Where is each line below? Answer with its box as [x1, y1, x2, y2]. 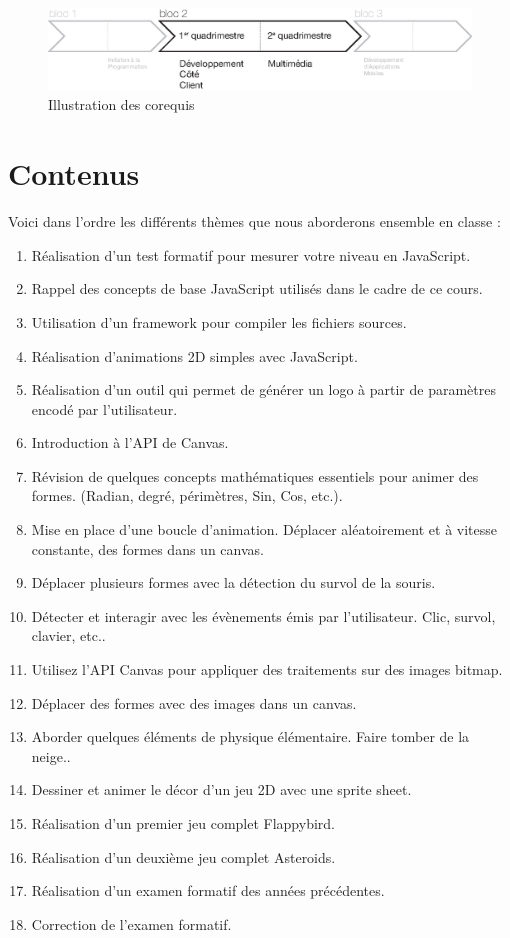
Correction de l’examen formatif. [31, 913, 232, 934]
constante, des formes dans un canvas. [31, 538, 264, 559]
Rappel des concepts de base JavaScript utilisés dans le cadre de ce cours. [31, 278, 483, 299]
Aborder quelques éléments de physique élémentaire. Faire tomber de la [31, 726, 470, 747]
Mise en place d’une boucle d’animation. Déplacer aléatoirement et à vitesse [31, 519, 497, 540]
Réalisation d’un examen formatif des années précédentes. [31, 880, 385, 901]
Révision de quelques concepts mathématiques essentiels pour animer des [31, 465, 479, 486]
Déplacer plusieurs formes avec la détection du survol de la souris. [31, 572, 436, 593]
